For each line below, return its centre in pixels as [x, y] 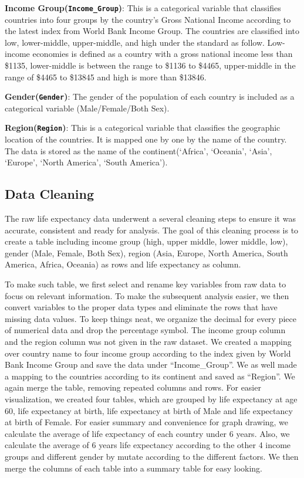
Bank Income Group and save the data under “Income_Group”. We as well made [151, 365]
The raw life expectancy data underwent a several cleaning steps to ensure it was [150, 218]
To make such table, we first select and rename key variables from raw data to [146, 284]
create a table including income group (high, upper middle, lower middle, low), [146, 241]
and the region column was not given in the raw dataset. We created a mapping [148, 342]
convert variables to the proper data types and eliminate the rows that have [141, 307]
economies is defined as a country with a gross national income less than [163, 54]
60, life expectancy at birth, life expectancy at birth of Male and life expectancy [149, 410]
